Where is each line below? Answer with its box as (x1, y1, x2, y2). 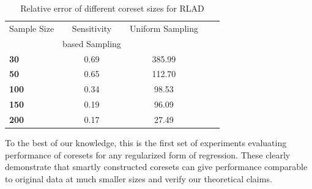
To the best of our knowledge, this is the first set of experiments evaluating (5, 136, 287, 149)
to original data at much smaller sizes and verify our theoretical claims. (5, 172, 272, 185)
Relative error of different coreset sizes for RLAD (20, 2, 204, 14)
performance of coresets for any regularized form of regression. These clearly (5, 148, 291, 161)
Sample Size (9, 21, 54, 34)
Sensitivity (72, 21, 112, 34)
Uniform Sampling (129, 21, 198, 34)
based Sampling (62, 37, 121, 50)
